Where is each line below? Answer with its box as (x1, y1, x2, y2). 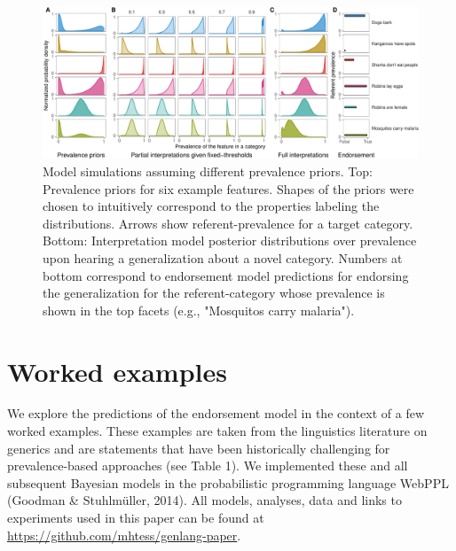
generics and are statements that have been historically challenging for (7, 438, 390, 457)
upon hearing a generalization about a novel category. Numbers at (43, 248, 403, 267)
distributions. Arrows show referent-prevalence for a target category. (43, 213, 413, 232)
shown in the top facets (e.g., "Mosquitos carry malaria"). (43, 300, 355, 319)
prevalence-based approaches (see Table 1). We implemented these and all (7, 456, 408, 475)
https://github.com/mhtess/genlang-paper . (7, 525, 241, 544)
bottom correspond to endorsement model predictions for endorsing (43, 266, 409, 284)
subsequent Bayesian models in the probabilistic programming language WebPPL (7, 473, 449, 492)
